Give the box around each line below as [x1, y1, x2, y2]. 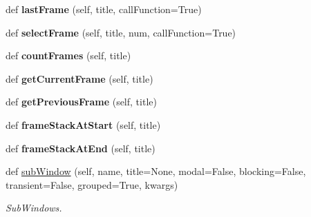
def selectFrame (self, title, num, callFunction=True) [6, 25, 236, 39]
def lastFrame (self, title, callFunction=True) [6, 2, 202, 16]
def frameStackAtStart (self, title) [6, 117, 161, 132]
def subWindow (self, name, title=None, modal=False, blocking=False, [6, 164, 306, 178]
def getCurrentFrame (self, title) [6, 71, 153, 85]
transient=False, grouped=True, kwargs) [6, 177, 178, 192]
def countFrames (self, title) [6, 48, 131, 63]
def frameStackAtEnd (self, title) [6, 141, 155, 155]
